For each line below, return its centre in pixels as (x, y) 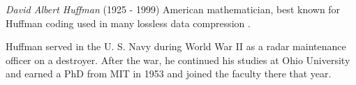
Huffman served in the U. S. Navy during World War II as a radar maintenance (176, 46)
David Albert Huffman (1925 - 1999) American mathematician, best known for (173, 9)
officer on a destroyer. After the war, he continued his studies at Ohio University (178, 60)
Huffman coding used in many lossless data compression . (128, 23)
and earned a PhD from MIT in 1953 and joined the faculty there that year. (169, 74)
